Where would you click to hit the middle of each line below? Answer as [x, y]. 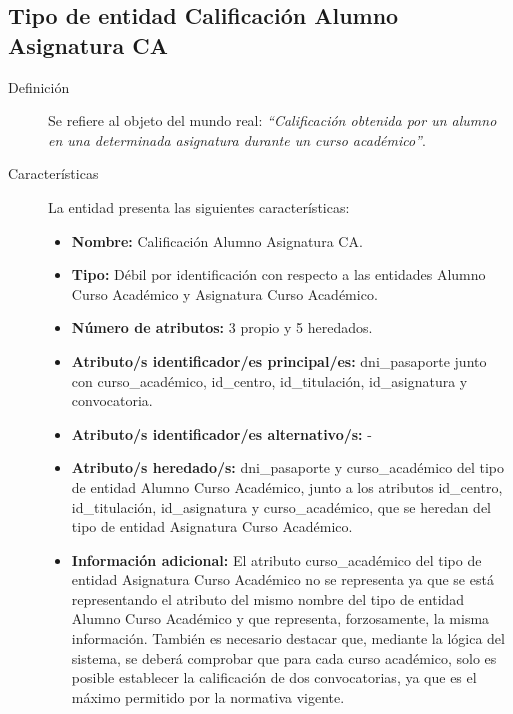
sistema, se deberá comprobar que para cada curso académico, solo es [284, 657]
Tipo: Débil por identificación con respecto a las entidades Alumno [278, 274]
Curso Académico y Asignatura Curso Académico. [224, 293]
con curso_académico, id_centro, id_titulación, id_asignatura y [269, 380]
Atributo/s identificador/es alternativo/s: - [221, 433]
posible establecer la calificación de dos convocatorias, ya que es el [274, 677]
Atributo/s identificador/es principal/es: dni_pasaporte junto [279, 360]
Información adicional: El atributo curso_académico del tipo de [276, 559]
